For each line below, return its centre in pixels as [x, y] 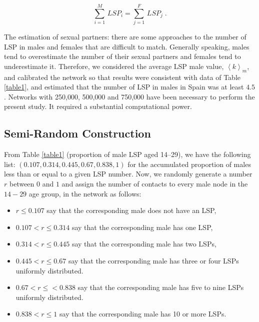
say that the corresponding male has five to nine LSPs [161, 287]
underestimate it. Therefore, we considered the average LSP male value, [114, 66]
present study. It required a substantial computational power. [98, 106]
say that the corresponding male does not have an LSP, [131, 210]
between [22, 184]
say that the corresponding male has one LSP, [142, 227]
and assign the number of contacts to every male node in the [155, 184]
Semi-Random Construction [77, 133]
